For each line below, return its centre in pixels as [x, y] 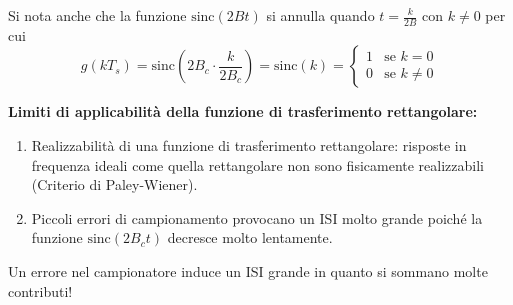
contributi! [40, 290]
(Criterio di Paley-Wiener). [114, 184]
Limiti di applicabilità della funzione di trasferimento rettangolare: [243, 111]
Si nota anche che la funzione [97, 15]
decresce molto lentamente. [250, 237]
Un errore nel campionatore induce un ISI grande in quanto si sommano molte [248, 270]
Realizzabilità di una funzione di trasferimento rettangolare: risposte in [249, 145]
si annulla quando [320, 15]
